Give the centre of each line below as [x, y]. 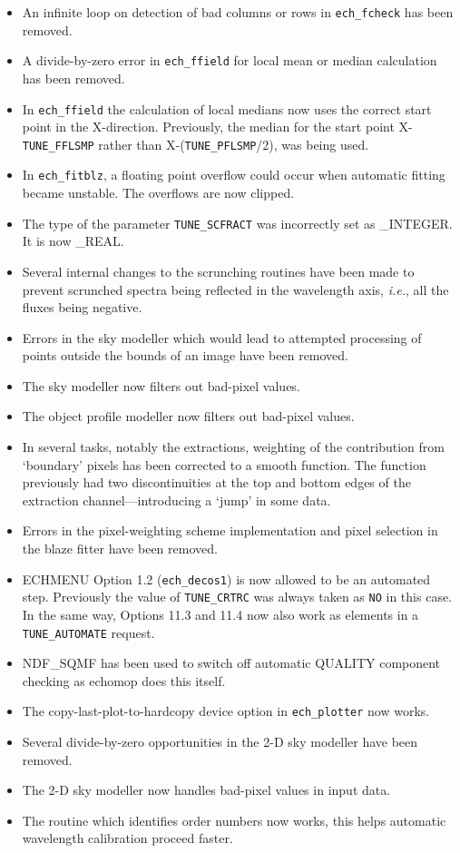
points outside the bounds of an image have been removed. [186, 355]
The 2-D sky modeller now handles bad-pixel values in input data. [206, 790]
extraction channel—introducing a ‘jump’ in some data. [176, 500]
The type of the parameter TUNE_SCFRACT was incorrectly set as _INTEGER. [237, 223]
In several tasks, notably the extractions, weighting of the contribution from [234, 447]
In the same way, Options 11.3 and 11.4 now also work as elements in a [220, 614]
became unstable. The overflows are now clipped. [158, 193]
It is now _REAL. [73, 241]
